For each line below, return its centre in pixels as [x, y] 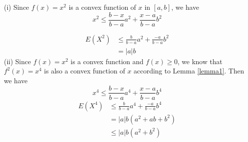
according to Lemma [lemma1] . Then [189, 71]
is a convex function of [102, 7]
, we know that [200, 61]
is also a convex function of [85, 71]
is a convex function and [107, 61]
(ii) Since [18, 61]
